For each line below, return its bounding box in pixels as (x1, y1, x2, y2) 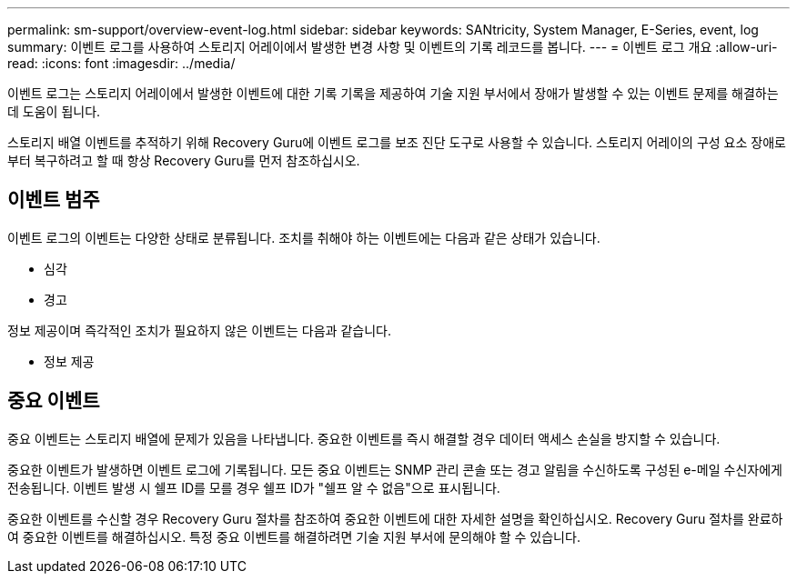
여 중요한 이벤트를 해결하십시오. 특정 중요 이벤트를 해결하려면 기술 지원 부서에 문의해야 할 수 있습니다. (7, 528, 580, 545)
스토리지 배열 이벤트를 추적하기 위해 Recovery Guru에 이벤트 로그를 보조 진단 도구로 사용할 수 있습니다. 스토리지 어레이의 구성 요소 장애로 (7, 135, 786, 150)
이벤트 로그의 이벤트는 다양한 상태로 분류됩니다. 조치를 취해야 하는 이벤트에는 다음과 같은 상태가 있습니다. (7, 229, 600, 245)
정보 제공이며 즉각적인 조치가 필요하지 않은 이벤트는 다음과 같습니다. (7, 322, 391, 338)
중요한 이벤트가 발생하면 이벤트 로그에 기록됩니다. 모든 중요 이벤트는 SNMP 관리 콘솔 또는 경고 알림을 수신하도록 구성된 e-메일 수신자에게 (7, 461, 782, 477)
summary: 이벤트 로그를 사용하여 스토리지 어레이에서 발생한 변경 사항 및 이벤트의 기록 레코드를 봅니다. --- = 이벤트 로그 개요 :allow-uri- (7, 39, 778, 55)
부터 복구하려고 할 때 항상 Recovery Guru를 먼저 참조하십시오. (7, 153, 360, 168)
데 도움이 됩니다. (7, 104, 101, 119)
